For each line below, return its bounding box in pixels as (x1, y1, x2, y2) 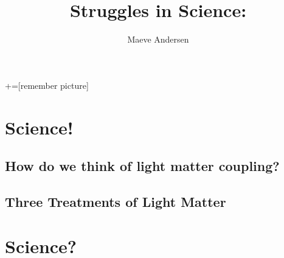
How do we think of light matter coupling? (5, 156, 280, 175)
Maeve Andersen (127, 33, 189, 46)
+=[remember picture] (5, 78, 89, 91)
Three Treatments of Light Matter (5, 192, 226, 211)
